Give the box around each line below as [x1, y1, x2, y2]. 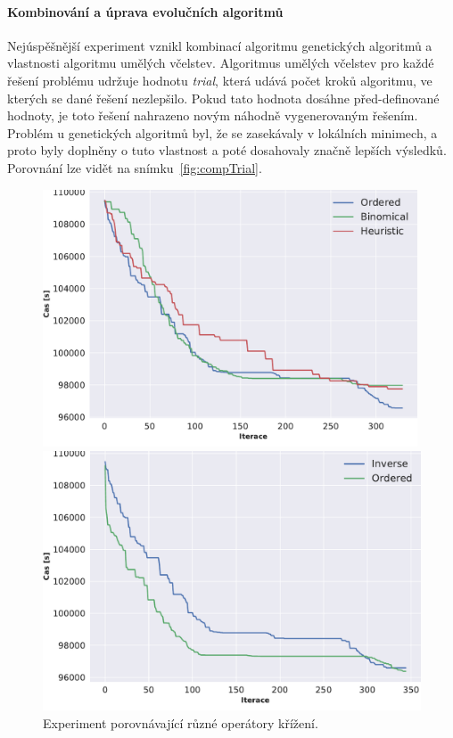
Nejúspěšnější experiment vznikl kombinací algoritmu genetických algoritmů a [7, 36, 432, 54]
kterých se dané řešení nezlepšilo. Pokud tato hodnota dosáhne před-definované [7, 88, 440, 107]
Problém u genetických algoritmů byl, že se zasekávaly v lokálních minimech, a [7, 123, 438, 142]
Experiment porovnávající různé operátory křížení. [43, 713, 318, 732]
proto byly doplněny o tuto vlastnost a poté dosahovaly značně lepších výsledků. [7, 141, 447, 160]
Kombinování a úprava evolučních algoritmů [7, 2, 284, 20]
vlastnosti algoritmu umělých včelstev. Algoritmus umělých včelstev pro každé [7, 53, 434, 72]
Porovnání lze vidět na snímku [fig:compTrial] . [7, 158, 262, 176]
